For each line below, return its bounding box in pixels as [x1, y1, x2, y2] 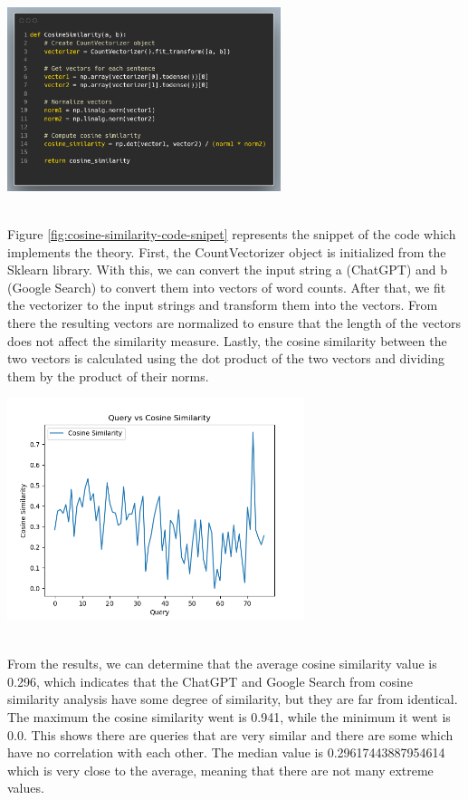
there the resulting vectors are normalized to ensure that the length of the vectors [7, 313, 462, 332]
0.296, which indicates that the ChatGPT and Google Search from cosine [7, 671, 413, 690]
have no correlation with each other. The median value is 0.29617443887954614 [7, 743, 445, 762]
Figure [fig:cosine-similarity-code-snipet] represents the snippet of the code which [7, 224, 456, 243]
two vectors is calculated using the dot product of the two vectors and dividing [7, 349, 445, 368]
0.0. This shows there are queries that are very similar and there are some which [7, 725, 454, 744]
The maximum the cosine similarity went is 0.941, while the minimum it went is [7, 707, 451, 726]
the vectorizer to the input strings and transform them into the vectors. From [7, 295, 438, 314]
